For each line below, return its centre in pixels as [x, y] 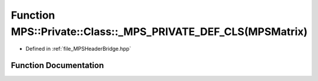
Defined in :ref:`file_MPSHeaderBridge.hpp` [78, 49]
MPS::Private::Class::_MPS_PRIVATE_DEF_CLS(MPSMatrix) [159, 31]
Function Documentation [57, 66]
